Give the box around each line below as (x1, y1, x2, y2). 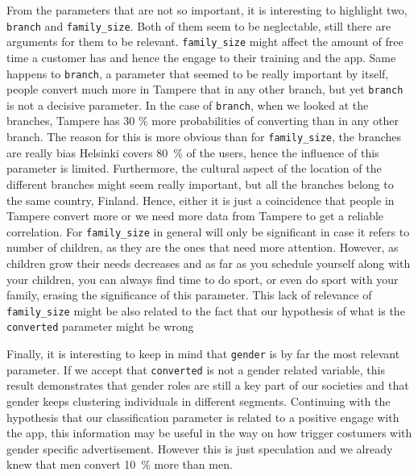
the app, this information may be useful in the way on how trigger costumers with (6, 424, 412, 441)
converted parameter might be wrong (6, 318, 194, 335)
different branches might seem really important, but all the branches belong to (6, 175, 394, 192)
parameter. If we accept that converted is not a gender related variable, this (6, 361, 385, 378)
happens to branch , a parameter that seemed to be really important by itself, (6, 65, 389, 81)
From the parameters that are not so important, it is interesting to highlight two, (6, 2, 408, 18)
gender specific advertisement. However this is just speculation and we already (6, 440, 393, 457)
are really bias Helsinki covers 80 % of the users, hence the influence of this (6, 144, 379, 161)
